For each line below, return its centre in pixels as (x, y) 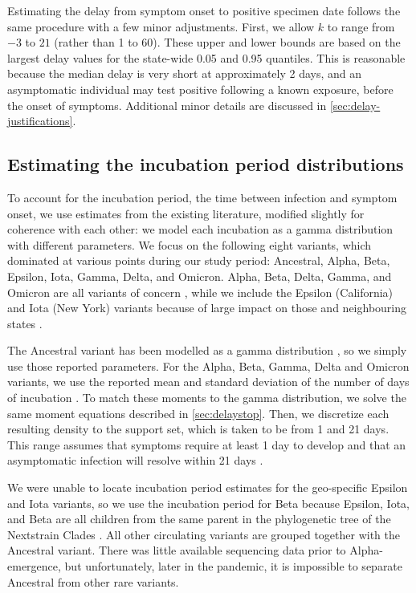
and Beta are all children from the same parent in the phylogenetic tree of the (199, 519)
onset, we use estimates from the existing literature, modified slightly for (186, 213)
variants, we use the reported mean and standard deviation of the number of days (208, 382)
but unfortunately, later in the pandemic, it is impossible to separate (234, 566)
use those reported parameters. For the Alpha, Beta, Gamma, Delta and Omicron (208, 366)
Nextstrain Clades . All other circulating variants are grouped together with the (204, 534)
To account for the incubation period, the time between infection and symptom (202, 197)
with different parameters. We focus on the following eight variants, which (190, 244)
